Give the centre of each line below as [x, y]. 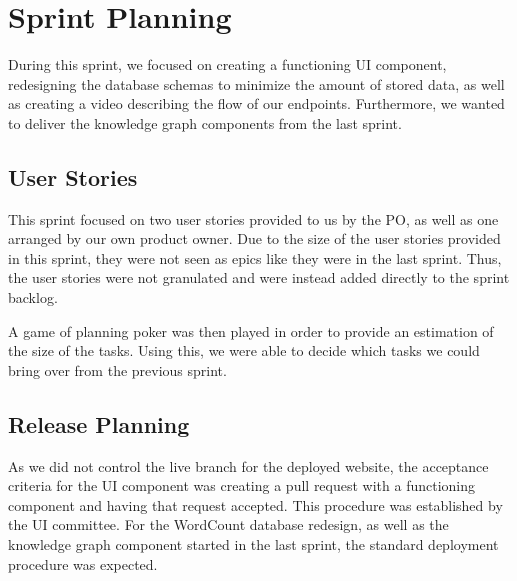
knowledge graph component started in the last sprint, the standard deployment [253, 544]
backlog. [33, 297]
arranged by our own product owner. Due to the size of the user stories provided [254, 238]
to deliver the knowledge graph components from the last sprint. [205, 122]
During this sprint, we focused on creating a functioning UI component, [227, 64]
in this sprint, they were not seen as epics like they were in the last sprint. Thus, [255, 257]
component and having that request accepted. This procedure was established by [255, 504]
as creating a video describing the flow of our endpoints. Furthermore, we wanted [256, 103]
